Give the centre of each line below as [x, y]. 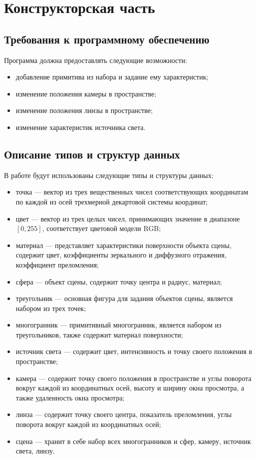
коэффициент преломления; [57, 264]
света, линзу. [35, 451]
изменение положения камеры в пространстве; [86, 93]
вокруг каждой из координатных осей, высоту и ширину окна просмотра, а [130, 388]
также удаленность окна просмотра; [70, 397]
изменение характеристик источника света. [81, 127]
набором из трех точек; [51, 308]
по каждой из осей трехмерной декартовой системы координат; [112, 201]
